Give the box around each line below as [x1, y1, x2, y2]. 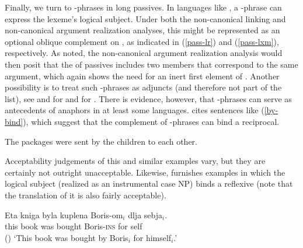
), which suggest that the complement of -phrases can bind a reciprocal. [23, 115, 280, 127]
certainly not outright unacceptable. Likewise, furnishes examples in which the [5, 166, 285, 178]
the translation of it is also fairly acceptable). [5, 188, 166, 201]
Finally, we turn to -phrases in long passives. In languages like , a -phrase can [5, 1, 282, 13]
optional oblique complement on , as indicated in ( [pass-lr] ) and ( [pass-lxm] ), [5, 35, 279, 47]
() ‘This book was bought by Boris [5, 231, 128, 243]
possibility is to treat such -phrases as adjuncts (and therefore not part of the [5, 81, 282, 93]
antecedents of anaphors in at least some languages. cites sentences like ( [5, 104, 264, 116]
